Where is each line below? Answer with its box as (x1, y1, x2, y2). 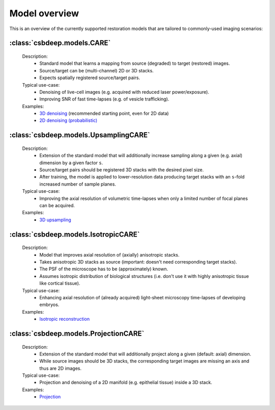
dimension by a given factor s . (39, 160, 103, 166)
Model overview (9, 8, 79, 19)
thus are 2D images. (39, 365, 81, 371)
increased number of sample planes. (39, 181, 117, 187)
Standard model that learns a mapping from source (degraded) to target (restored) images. (39, 60, 230, 66)
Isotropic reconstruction (39, 316, 90, 322)
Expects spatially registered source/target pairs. (39, 74, 140, 81)
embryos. (39, 301, 60, 308)
